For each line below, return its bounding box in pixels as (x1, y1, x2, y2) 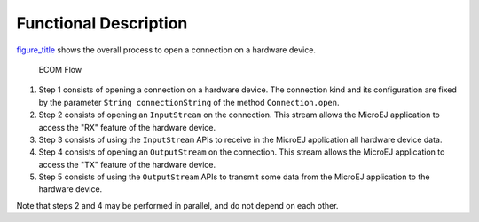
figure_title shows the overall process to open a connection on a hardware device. (16, 44, 317, 55)
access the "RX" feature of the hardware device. (38, 122, 216, 132)
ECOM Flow (38, 64, 82, 75)
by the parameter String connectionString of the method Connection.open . (38, 97, 340, 107)
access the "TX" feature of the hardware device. (38, 159, 216, 170)
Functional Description (16, 13, 188, 33)
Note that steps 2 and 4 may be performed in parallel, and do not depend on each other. (16, 200, 339, 210)
